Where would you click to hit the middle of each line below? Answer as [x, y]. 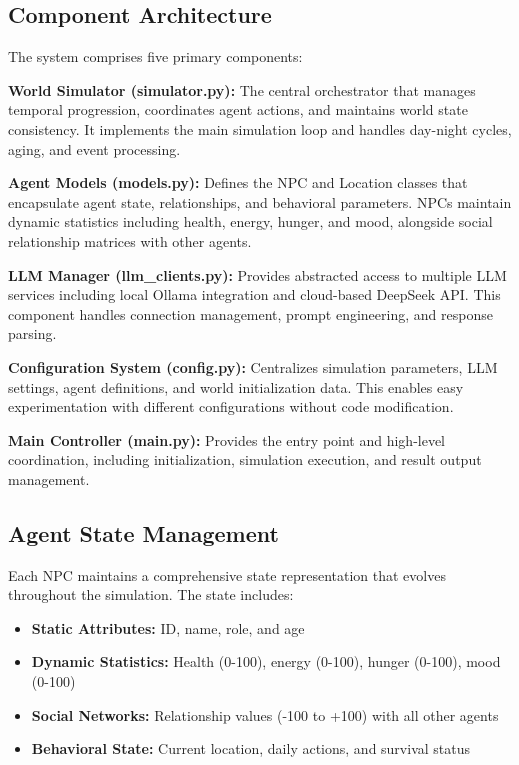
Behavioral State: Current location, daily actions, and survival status [251, 748]
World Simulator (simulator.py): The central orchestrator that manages [242, 89]
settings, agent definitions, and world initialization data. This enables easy [236, 386]
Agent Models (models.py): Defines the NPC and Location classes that [238, 182]
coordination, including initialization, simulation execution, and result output [245, 459]
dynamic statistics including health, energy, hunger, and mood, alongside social [250, 221]
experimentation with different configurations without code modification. [231, 406]
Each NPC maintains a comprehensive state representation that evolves [227, 574]
